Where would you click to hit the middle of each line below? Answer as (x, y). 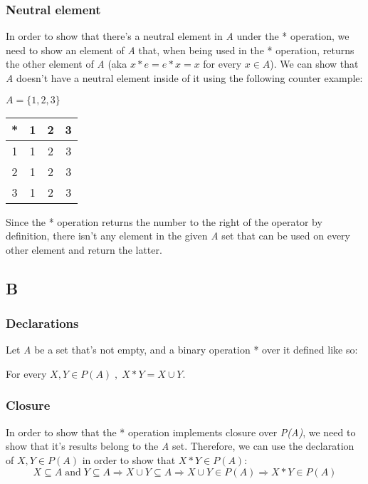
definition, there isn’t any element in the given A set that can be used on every (178, 236)
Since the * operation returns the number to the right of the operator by (164, 221)
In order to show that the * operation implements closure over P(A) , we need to (181, 432)
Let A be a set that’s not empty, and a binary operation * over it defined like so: (182, 350)
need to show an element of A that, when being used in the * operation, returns (180, 50)
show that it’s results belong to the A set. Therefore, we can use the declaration (180, 446)
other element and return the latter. (84, 249)
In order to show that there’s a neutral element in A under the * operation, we (178, 36)
